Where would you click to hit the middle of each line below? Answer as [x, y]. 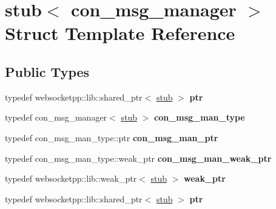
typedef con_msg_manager [56, 117]
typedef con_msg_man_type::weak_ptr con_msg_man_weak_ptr [138, 158]
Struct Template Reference [120, 33]
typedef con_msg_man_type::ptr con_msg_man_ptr [112, 137]
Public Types [47, 71]
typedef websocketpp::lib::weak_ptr [71, 178]
